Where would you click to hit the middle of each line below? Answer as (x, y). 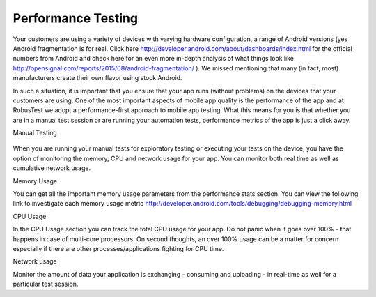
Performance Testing (76, 18)
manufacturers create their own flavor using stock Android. (97, 78)
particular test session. (46, 284)
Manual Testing (35, 133)
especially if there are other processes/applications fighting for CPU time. (118, 248)
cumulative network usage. (52, 168)
